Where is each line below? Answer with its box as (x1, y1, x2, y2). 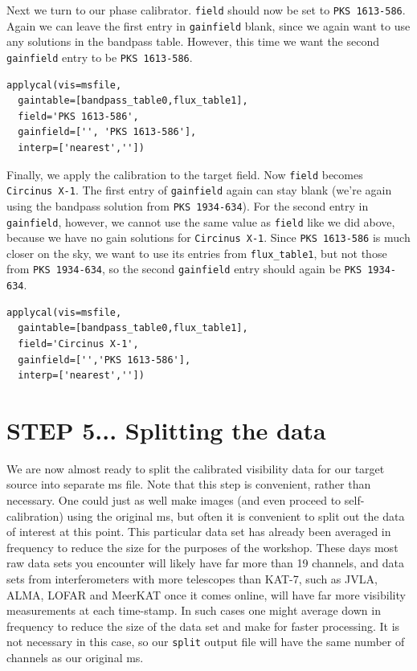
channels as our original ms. (6, 649, 144, 666)
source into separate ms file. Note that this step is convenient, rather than (6, 476, 371, 493)
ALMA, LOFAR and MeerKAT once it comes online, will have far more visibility (6, 586, 406, 603)
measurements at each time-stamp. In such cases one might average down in (6, 602, 381, 619)
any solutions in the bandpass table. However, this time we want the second (6, 33, 380, 50)
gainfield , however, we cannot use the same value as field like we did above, (6, 213, 395, 230)
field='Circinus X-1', (18, 338, 139, 350)
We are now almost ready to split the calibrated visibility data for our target (6, 460, 385, 477)
